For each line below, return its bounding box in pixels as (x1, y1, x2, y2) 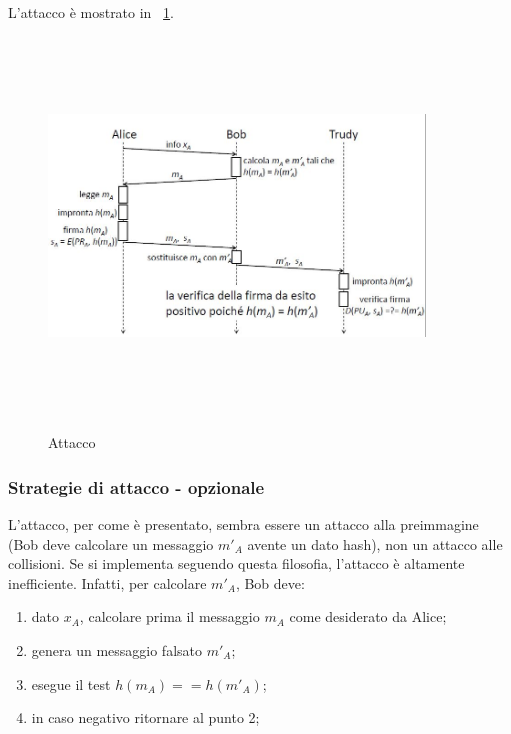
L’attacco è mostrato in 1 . (8, 2, 174, 22)
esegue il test (31, 673, 111, 694)
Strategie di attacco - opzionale (8, 474, 265, 499)
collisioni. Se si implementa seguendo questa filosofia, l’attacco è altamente (8, 553, 465, 574)
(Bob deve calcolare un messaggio (8, 533, 214, 554)
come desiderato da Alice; (289, 606, 447, 627)
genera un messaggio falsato (31, 639, 202, 660)
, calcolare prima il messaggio (79, 606, 260, 627)
